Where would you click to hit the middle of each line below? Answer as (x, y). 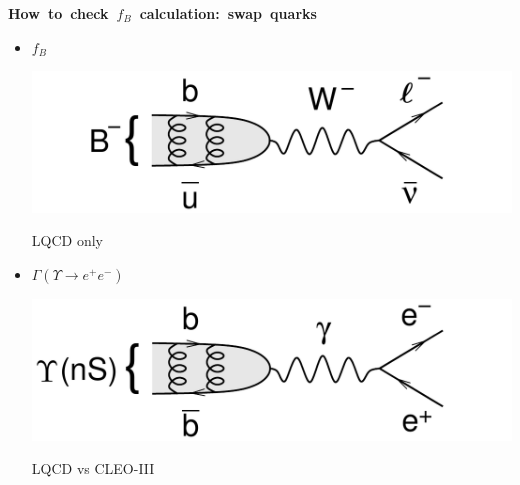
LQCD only (67, 240)
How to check (58, 13)
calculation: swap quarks (228, 13)
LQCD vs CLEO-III (93, 468)
